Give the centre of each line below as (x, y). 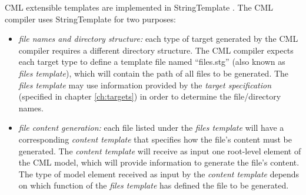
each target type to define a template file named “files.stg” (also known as (152, 62)
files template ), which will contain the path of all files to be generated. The (154, 73)
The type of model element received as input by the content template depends (159, 173)
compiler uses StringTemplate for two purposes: (90, 19)
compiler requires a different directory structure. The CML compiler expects (156, 50)
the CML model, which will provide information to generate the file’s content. (159, 162)
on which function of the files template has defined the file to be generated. (154, 185)
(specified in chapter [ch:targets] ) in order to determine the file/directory (150, 96)
